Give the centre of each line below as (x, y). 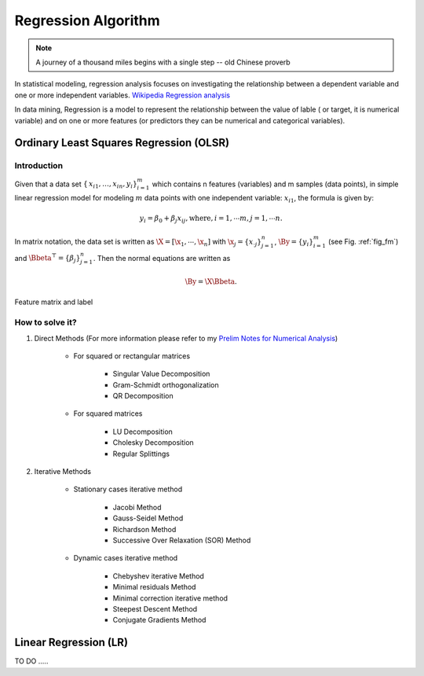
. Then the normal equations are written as (162, 258)
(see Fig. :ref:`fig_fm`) (364, 241)
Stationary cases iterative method (128, 489)
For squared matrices (108, 413)
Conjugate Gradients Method (159, 620)
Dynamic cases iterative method (126, 558)
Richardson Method (144, 529)
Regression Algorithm (87, 20)
